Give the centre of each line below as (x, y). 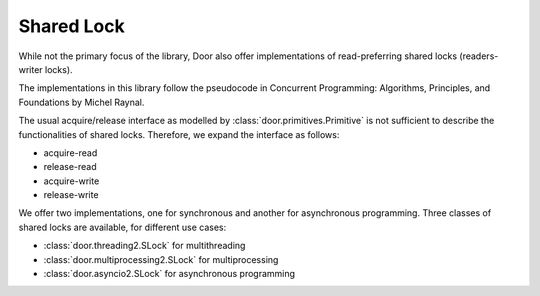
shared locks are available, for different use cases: (122, 227)
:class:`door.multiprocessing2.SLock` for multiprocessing (161, 259)
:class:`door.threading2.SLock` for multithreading (144, 246)
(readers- (479, 56)
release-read (70, 167)
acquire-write (71, 181)
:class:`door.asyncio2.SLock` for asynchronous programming (169, 274)
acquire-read (70, 152)
